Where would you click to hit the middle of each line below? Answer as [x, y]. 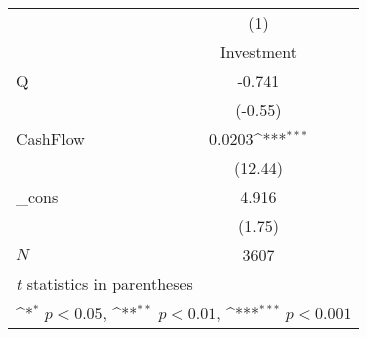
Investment [258, 51]
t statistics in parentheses [104, 283]
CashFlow [50, 138]
